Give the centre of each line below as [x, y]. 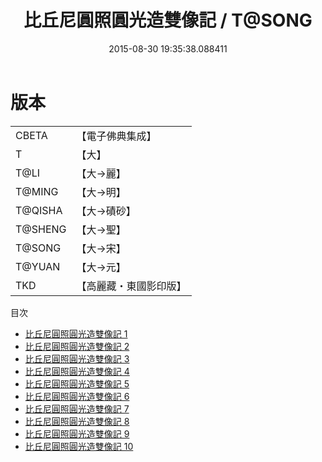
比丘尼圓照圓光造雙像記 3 [77, 358]
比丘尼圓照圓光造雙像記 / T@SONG [168, 20]
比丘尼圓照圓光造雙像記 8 [77, 421]
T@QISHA [39, 210]
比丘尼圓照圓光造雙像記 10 [79, 446]
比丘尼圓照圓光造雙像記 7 [77, 408]
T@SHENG [41, 229]
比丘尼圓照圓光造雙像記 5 [77, 383]
